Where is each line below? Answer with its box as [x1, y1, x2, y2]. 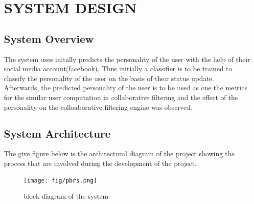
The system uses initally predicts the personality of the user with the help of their [4, 54, 250, 64]
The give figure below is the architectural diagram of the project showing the [4, 148, 235, 159]
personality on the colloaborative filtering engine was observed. [4, 102, 193, 112]
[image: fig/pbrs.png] [23, 177, 97, 184]
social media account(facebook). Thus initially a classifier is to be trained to [4, 63, 232, 74]
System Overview [4, 31, 94, 46]
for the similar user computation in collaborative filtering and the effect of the [4, 92, 238, 102]
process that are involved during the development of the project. [4, 158, 197, 168]
